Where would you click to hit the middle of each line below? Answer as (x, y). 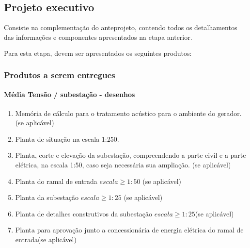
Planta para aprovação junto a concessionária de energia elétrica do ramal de (129, 230)
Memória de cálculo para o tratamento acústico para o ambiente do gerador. (128, 113)
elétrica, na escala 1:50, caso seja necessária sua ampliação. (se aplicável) (123, 165)
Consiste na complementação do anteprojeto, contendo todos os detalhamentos (121, 27)
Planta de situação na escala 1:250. (67, 139)
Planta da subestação (47, 197)
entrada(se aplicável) (46, 239)
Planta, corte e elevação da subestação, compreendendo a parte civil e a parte (131, 155)
